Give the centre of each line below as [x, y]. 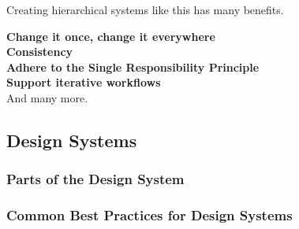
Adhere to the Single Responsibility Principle [133, 66]
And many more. [47, 97]
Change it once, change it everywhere [111, 36]
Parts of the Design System [95, 179]
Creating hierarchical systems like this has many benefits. [145, 9]
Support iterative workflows [84, 82]
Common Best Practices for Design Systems [149, 215]
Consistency [40, 52]
